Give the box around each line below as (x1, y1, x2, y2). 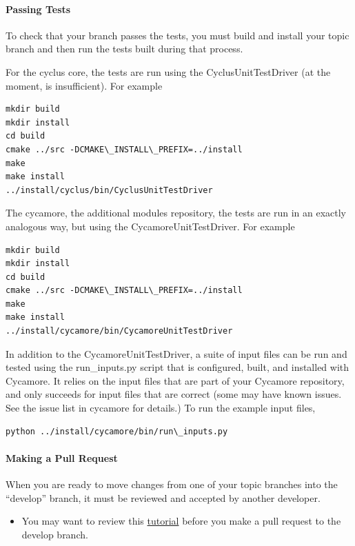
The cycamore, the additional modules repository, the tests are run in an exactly (6, 205, 347, 220)
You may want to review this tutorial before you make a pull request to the (21, 514, 341, 528)
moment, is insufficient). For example (6, 78, 163, 92)
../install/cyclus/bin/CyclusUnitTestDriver (6, 185, 213, 195)
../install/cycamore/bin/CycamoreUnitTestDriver (6, 326, 233, 336)
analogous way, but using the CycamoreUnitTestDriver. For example (6, 219, 295, 233)
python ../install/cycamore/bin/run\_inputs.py (6, 426, 228, 436)
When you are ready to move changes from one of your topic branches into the (6, 477, 338, 492)
